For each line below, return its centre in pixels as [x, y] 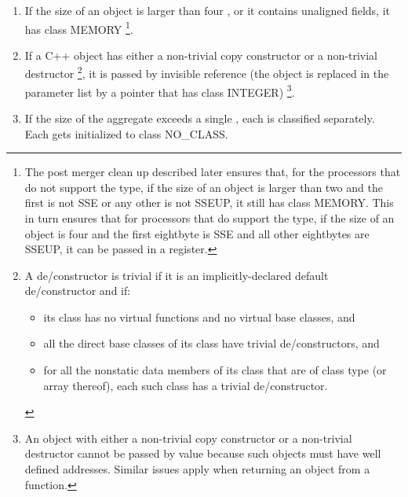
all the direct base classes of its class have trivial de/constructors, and [211, 343]
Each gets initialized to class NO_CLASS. [126, 133]
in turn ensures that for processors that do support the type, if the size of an [209, 217]
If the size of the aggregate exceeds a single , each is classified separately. [200, 118]
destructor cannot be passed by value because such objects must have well [203, 453]
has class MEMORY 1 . [79, 28]
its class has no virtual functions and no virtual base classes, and [199, 317]
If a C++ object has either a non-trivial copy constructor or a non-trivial [201, 55]
